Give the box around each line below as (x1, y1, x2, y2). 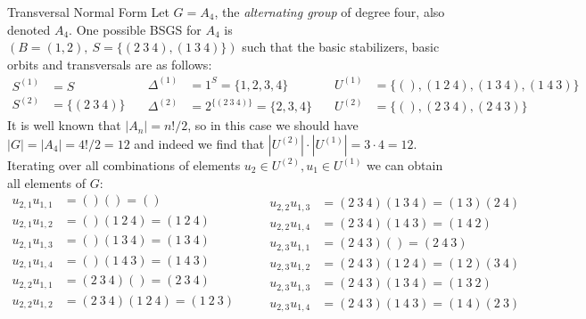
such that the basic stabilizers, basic (242, 37, 440, 56)
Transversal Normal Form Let (7, 3, 169, 20)
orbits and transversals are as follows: (7, 54, 212, 73)
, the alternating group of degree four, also (214, 3, 445, 20)
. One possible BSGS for (69, 20, 202, 38)
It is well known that (7, 116, 121, 135)
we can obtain (367, 155, 443, 174)
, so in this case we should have (187, 116, 359, 135)
